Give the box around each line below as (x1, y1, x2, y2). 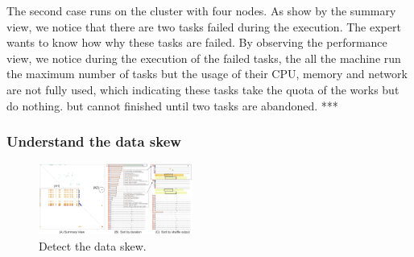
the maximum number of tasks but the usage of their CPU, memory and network (6, 65, 408, 82)
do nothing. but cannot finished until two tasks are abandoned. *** (6, 97, 338, 114)
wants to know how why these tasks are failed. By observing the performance (6, 34, 387, 51)
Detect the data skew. (39, 237, 147, 254)
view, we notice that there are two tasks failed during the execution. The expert (6, 18, 401, 35)
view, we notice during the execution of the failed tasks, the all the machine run (6, 49, 401, 66)
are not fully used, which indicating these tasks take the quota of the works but (6, 81, 400, 97)
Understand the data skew (6, 131, 181, 151)
